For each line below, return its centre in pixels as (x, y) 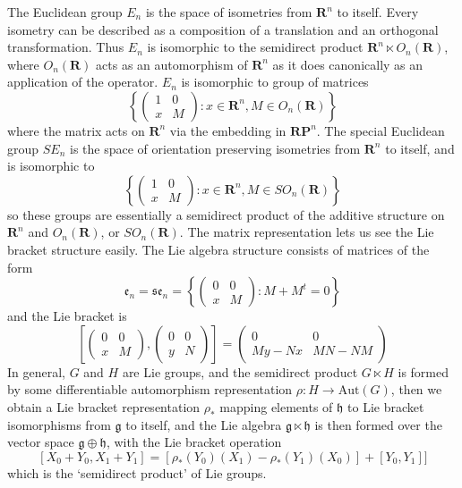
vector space (41, 442)
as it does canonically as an (348, 64)
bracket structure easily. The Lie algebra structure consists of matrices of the (218, 249)
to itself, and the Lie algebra (204, 424)
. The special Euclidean (381, 130)
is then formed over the (378, 424)
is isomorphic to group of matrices (275, 82)
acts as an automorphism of (172, 64)
